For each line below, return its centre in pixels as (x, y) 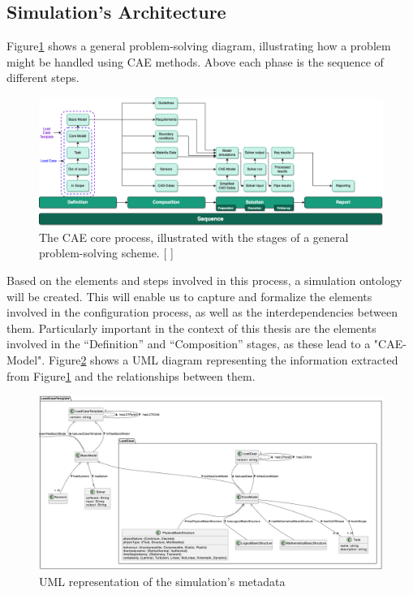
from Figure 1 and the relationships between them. (131, 375)
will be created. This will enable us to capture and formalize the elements (189, 296)
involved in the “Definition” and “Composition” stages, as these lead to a (189, 344)
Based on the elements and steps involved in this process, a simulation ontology (204, 280)
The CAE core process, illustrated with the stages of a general (194, 237)
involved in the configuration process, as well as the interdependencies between (202, 312)
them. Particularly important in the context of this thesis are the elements (191, 328)
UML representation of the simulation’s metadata (162, 581)
